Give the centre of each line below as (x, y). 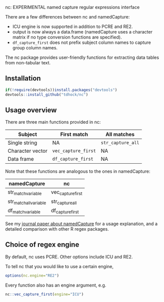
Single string (22, 143)
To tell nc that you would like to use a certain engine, (59, 266)
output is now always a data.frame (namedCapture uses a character (82, 32)
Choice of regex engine (42, 245)
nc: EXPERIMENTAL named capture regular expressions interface (72, 7)
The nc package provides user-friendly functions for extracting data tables (82, 57)
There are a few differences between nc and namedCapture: (67, 17)
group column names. (35, 48)
